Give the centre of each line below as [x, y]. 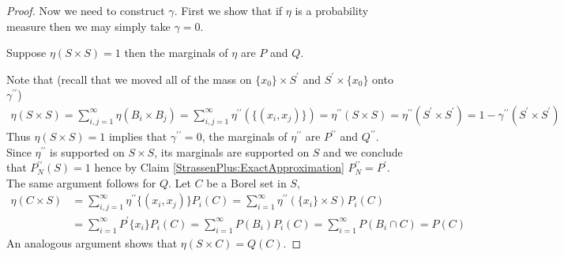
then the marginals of [176, 53]
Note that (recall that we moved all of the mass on [129, 79]
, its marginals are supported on [232, 151]
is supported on [87, 151]
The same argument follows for [81, 182]
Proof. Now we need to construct [86, 10]
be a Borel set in [246, 182]
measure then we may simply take [88, 26]
